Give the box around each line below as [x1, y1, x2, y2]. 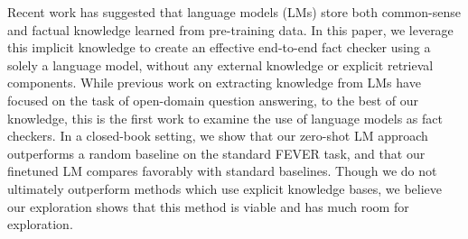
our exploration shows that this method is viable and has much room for [7, 197, 409, 216]
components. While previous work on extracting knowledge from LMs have [7, 73, 421, 92]
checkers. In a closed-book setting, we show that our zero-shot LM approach [7, 126, 428, 145]
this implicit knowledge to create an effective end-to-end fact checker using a [7, 38, 431, 57]
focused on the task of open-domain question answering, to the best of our [7, 90, 419, 109]
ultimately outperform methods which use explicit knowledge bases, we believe [7, 179, 443, 198]
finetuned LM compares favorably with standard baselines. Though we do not [7, 161, 437, 180]
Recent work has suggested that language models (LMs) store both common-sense [7, 3, 461, 21]
